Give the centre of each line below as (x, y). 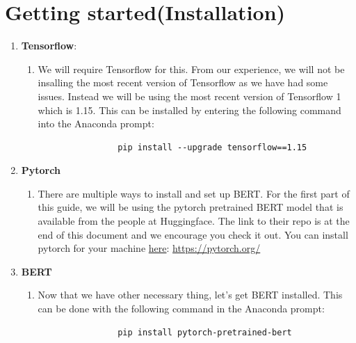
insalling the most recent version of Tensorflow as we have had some (183, 82)
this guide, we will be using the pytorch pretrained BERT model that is (191, 207)
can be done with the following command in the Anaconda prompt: (181, 309)
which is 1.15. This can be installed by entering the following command (189, 110)
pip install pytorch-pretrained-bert (205, 332)
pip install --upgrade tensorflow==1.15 (212, 147)
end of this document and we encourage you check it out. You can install (193, 234)
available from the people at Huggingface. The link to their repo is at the (194, 221)
